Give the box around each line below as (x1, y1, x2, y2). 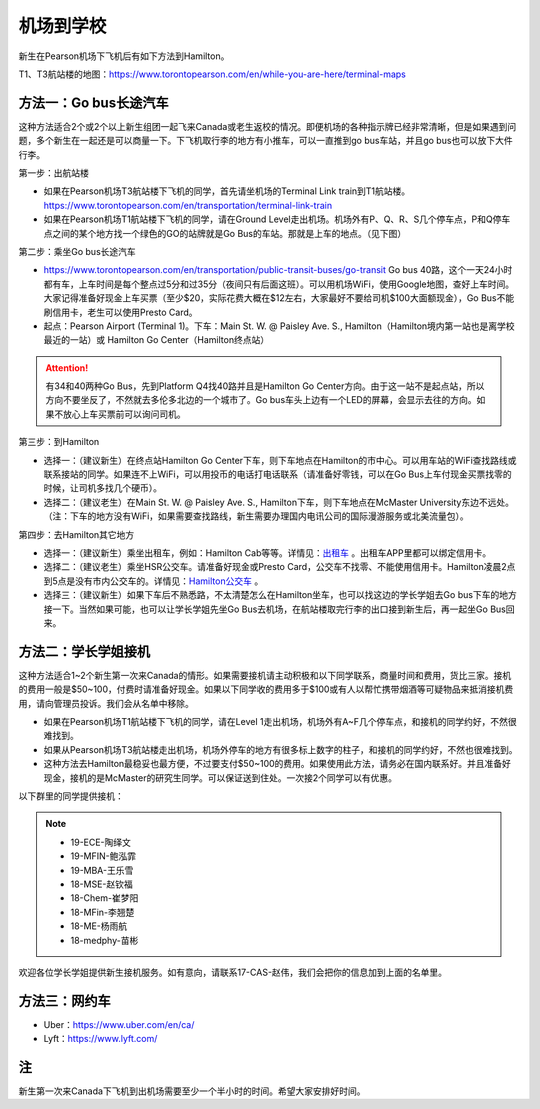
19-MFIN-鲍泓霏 (70, 850, 137, 862)
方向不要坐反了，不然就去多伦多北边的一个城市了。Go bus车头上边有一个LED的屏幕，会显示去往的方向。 (45, 394, 477, 406)
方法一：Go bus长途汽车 (18, 94, 169, 111)
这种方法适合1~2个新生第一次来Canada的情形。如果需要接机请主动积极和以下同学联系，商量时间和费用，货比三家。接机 (18, 669, 512, 681)
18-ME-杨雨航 (70, 920, 128, 932)
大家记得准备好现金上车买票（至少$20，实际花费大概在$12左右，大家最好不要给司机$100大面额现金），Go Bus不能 (43, 292, 515, 304)
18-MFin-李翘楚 (70, 906, 135, 918)
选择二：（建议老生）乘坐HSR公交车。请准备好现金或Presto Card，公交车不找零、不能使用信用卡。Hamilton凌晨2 (43, 561, 507, 573)
